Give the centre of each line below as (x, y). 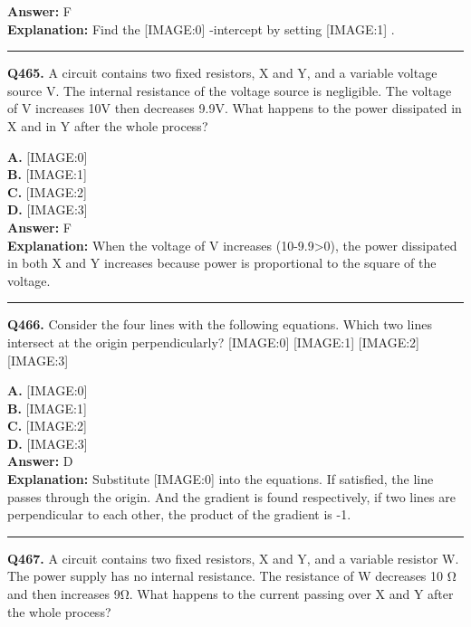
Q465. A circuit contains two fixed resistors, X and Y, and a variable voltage (222, 73)
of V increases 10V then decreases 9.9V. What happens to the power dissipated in (235, 108)
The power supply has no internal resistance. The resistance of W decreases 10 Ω (232, 576)
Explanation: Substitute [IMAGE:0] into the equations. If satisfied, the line (221, 479)
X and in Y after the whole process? (108, 125)
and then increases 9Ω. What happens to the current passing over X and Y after (231, 594)
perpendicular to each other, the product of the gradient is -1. (179, 514)
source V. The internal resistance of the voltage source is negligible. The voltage (230, 90)
